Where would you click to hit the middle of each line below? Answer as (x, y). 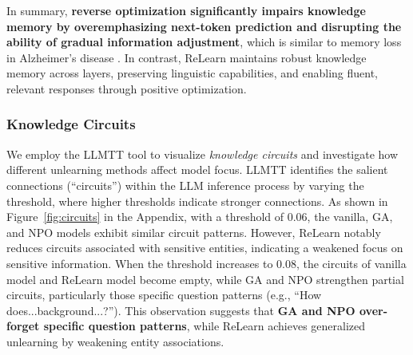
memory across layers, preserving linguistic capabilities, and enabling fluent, (193, 73)
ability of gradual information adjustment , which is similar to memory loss (204, 42)
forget (23, 326)
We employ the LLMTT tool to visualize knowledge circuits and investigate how (203, 154)
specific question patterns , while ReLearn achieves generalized (205, 326)
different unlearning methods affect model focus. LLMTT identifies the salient (197, 170)
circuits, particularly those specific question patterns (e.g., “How (164, 295)
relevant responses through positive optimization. (127, 88)
